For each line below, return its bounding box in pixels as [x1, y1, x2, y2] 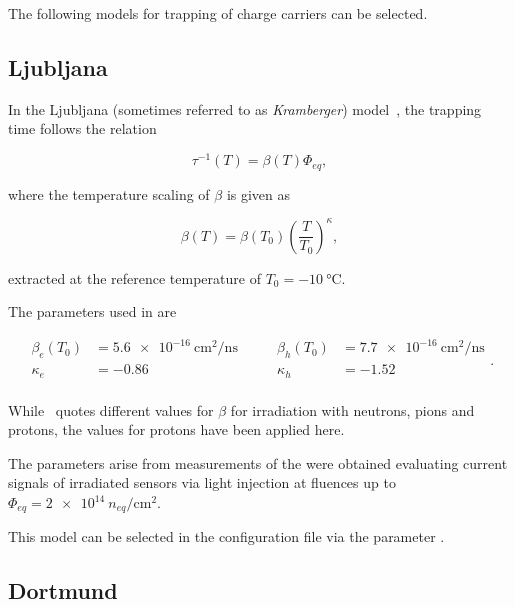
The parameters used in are [8, 301, 177, 322]
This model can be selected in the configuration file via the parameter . [8, 526, 445, 547]
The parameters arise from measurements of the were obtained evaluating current [8, 452, 508, 473]
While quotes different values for [8, 399, 214, 420]
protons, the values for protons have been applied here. [8, 419, 345, 440]
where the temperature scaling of [8, 183, 210, 204]
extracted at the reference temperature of [8, 267, 261, 288]
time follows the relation [8, 118, 157, 139]
